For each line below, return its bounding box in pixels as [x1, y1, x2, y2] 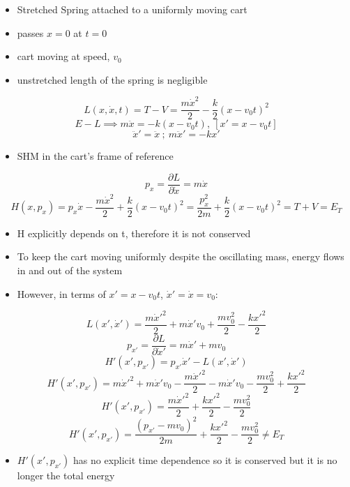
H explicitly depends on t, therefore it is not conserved [17, 225, 251, 240]
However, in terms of [17, 286, 106, 301]
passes [17, 25, 44, 40]
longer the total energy [17, 468, 115, 483]
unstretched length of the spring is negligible [17, 72, 208, 87]
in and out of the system [17, 262, 123, 277]
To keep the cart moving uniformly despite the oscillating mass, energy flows [17, 249, 344, 264]
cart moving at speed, [17, 49, 110, 63]
